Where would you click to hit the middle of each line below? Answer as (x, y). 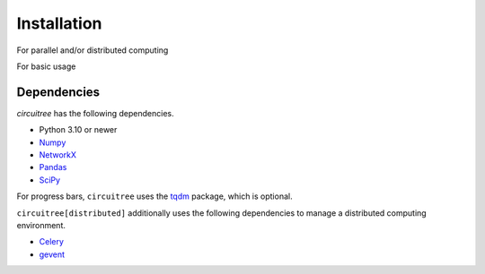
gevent (52, 254)
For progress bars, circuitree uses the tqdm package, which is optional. (154, 196)
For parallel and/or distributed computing (93, 50)
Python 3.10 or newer (78, 130)
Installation (59, 23)
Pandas (53, 167)
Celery (52, 242)
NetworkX (57, 155)
